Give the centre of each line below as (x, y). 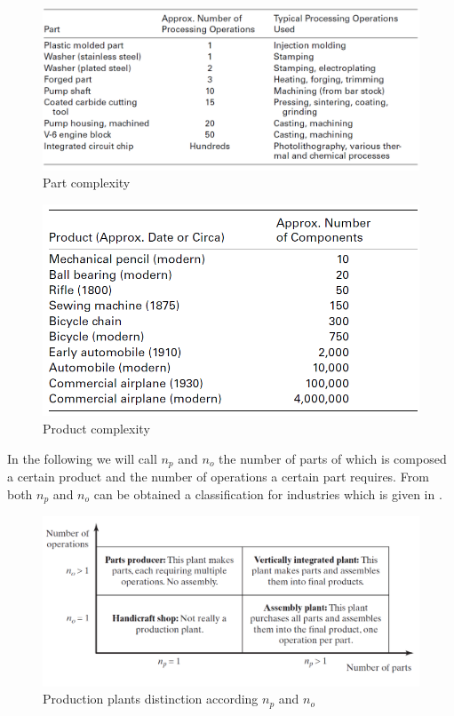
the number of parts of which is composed (333, 458)
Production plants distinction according (151, 699)
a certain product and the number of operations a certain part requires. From (218, 477)
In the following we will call (82, 458)
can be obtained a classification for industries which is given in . (268, 493)
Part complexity (87, 183)
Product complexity (96, 429)
